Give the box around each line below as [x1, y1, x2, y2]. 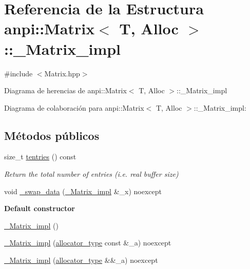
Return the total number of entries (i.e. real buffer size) [4, 169, 179, 179]
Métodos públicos [4, 127, 100, 143]
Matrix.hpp [44, 68, 80, 78]
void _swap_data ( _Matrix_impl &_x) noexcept [4, 185, 162, 196]
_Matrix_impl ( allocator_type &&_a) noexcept [4, 255, 158, 265]
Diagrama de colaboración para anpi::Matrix [4, 102, 144, 113]
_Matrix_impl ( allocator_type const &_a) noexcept [4, 237, 171, 248]
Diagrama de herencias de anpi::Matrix [4, 85, 127, 96]
